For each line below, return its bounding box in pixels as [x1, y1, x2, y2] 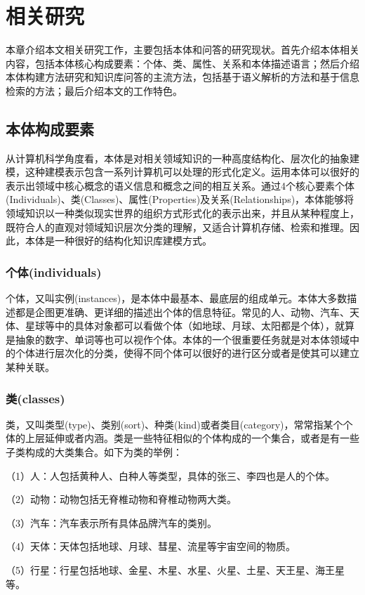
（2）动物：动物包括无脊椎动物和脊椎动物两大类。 [6, 492, 237, 506]
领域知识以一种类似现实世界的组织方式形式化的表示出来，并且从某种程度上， [6, 206, 359, 221]
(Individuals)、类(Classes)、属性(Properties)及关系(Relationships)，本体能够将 [6, 192, 354, 207]
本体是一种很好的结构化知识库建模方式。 [25, 233, 212, 248]
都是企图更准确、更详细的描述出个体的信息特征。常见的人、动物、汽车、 [15, 304, 350, 319]
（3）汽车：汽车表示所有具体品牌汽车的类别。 [6, 515, 217, 530]
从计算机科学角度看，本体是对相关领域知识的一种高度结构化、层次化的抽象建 [6, 150, 359, 165]
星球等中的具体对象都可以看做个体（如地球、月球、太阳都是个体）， [25, 318, 335, 333]
